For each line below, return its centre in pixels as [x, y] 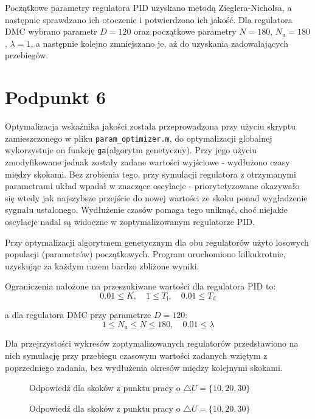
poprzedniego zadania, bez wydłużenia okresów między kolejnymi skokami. [144, 367]
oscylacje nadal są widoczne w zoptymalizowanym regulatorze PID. [130, 221]
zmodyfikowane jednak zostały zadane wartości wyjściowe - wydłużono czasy [147, 162]
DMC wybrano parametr [51, 31]
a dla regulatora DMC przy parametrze [78, 315]
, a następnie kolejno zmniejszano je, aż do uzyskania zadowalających [160, 43]
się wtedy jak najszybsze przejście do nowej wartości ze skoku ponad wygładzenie [156, 197]
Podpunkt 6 [56, 97]
